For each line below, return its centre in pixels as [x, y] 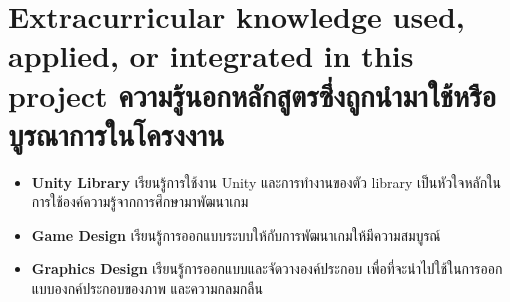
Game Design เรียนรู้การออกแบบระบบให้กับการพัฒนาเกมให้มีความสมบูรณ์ [236, 234]
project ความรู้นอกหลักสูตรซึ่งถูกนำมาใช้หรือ [252, 94]
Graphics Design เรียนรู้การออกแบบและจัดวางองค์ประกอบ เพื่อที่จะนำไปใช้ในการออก [267, 268]
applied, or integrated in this [211, 55]
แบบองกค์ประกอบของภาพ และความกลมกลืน [147, 288]
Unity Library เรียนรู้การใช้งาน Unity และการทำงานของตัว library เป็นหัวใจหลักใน [266, 181]
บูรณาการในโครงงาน [116, 133]
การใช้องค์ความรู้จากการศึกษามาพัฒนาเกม [140, 201]
